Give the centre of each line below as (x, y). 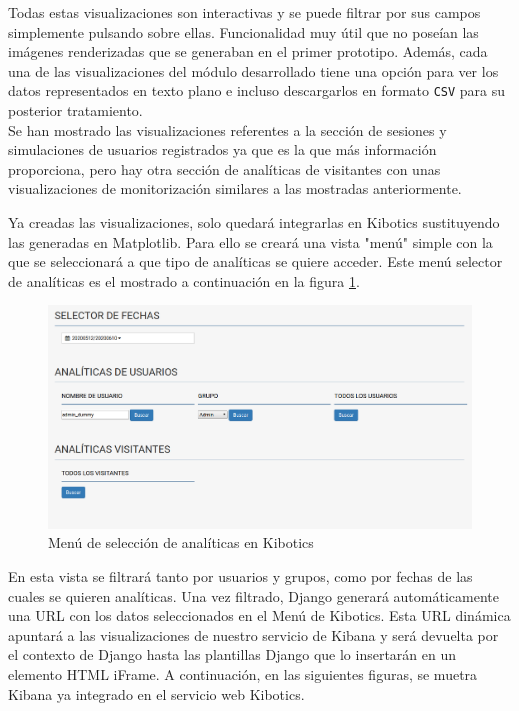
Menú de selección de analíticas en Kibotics (181, 542)
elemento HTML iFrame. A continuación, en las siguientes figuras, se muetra (243, 673)
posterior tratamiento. (75, 110)
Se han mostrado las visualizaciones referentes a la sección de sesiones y (227, 129)
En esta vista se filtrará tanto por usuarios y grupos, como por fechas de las (240, 575)
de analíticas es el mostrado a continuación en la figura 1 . (184, 280)
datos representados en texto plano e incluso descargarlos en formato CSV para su (257, 90)
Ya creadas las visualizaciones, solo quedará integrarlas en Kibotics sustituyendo (254, 222)
